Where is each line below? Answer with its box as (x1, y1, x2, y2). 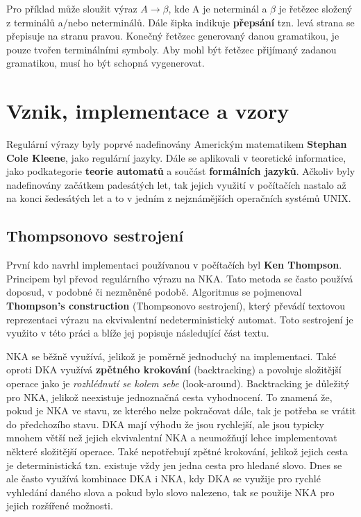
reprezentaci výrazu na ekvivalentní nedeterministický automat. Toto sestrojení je (6, 312, 353, 326)
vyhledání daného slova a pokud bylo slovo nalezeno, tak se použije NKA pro (6, 484, 335, 499)
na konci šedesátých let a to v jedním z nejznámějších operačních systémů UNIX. (6, 191, 351, 205)
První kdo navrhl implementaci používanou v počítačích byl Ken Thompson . (6, 257, 342, 272)
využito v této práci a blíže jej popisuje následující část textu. (6, 325, 269, 340)
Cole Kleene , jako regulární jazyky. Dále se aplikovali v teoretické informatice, (6, 150, 346, 164)
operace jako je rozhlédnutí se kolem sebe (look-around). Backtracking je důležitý (6, 376, 350, 391)
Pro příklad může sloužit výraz (6, 1, 137, 15)
